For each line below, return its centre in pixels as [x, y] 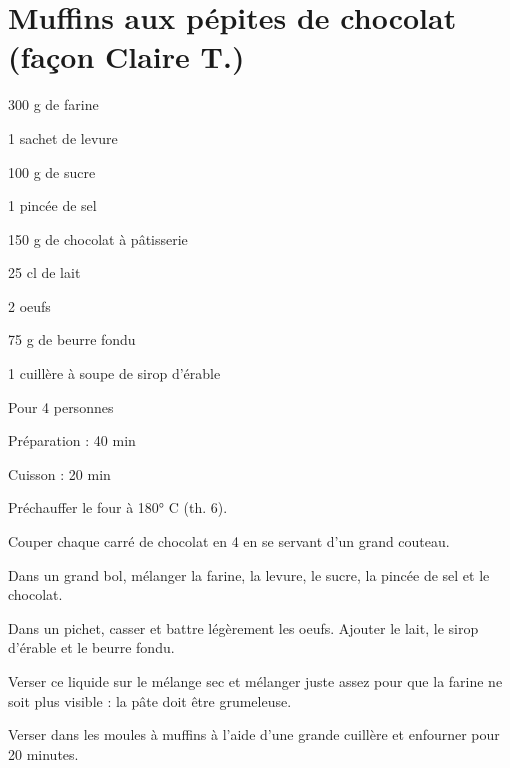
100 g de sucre [52, 171]
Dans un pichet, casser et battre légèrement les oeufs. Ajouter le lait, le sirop [243, 627]
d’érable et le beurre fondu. [91, 647]
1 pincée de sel [52, 205]
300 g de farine [53, 104]
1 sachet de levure [63, 137]
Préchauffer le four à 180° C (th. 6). [118, 507]
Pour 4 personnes [61, 406]
